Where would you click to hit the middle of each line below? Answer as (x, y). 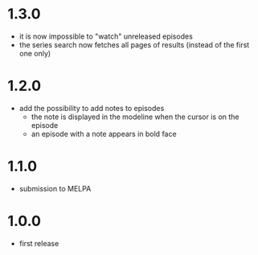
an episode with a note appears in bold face (104, 134)
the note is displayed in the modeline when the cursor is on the (135, 117)
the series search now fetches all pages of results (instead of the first (134, 44)
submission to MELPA (55, 188)
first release (39, 243)
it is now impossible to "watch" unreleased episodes (106, 36)
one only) (35, 53)
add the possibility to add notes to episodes (92, 108)
